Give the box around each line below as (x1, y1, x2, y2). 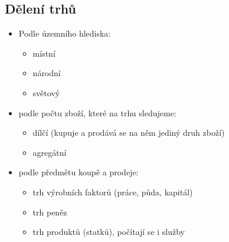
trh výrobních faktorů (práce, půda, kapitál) (32, 185, 193, 198)
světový (32, 86, 60, 99)
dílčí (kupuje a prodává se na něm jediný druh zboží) (32, 126, 225, 139)
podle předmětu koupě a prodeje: (18, 166, 139, 178)
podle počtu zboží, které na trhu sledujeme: (18, 106, 176, 119)
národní (32, 67, 61, 79)
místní (32, 47, 55, 59)
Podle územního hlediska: (18, 27, 111, 40)
